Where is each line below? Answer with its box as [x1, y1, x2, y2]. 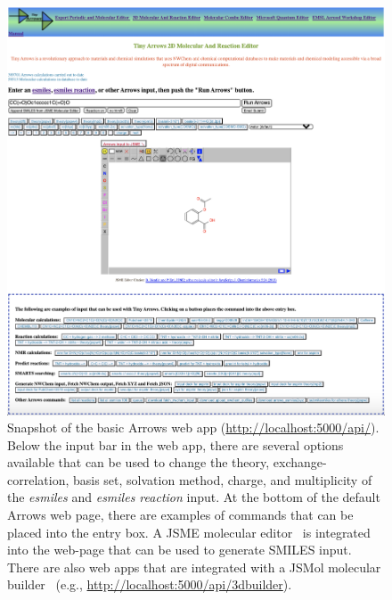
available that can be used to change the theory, [7, 453, 270, 472]
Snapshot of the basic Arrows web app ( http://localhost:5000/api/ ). [7, 418, 380, 437]
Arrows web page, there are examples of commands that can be [7, 505, 354, 524]
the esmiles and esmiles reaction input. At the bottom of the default [7, 488, 380, 506]
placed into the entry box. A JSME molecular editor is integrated [7, 522, 371, 541]
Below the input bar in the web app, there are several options [7, 435, 344, 454]
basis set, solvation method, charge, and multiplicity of [72, 470, 372, 489]
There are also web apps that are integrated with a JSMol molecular [7, 557, 381, 576]
